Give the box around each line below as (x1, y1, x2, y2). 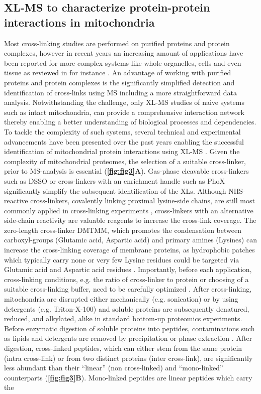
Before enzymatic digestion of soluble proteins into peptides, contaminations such (4, 323, 255, 333)
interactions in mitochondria (4, 14, 155, 30)
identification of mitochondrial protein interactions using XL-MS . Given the (4, 146, 240, 157)
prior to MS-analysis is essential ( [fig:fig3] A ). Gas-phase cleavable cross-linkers (4, 166, 249, 176)
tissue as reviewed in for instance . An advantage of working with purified (4, 67, 231, 78)
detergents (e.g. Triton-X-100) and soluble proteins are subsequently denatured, (4, 303, 249, 314)
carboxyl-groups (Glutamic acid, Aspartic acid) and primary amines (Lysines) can (4, 234, 257, 245)
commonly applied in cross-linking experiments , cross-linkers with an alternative (4, 205, 253, 215)
